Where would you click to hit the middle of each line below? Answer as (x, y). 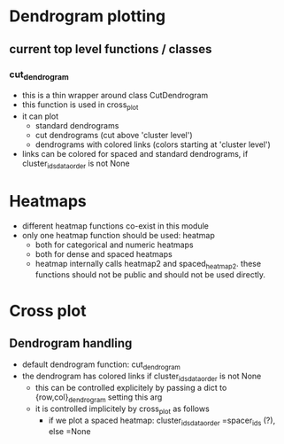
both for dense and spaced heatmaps (104, 253)
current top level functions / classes (111, 49)
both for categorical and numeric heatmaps (114, 245)
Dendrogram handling (71, 343)
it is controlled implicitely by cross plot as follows (122, 409)
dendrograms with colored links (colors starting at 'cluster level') (153, 144)
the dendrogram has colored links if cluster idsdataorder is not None (142, 377)
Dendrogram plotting (88, 16)
